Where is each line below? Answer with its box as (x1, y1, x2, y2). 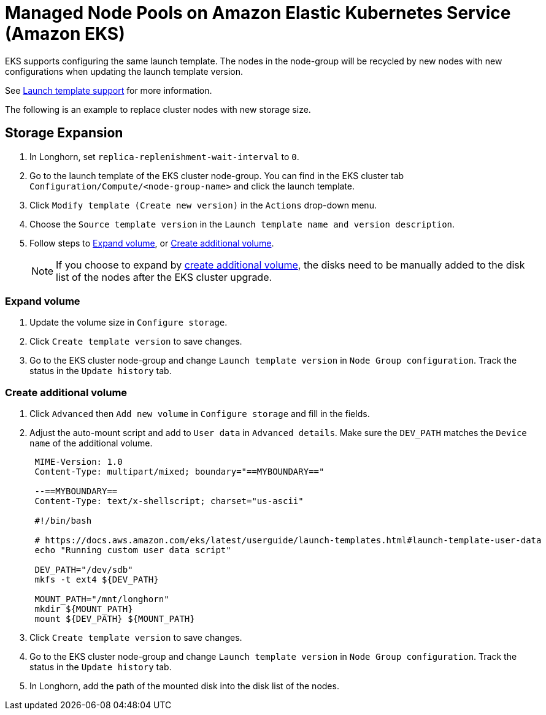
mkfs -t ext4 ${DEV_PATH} (34, 575, 159, 585)
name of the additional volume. (29, 438, 153, 449)
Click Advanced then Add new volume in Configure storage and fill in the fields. (29, 408, 370, 419)
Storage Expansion (5, 125, 123, 141)
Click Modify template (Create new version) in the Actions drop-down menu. (29, 199, 377, 210)
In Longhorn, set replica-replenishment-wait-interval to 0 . (29, 151, 299, 162)
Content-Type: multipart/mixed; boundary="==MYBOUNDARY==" (34, 467, 325, 477)
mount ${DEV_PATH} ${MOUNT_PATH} (34, 614, 195, 624)
